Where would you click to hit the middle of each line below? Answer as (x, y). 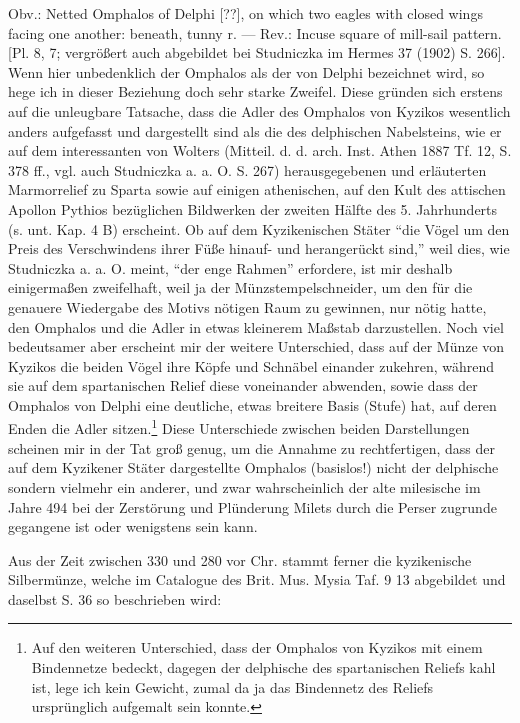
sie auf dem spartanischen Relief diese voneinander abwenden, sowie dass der (243, 385)
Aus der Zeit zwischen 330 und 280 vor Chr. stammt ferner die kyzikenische (240, 559)
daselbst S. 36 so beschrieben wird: (115, 598)
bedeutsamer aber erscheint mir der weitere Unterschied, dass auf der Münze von (256, 346)
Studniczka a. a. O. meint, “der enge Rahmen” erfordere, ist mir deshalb (230, 267)
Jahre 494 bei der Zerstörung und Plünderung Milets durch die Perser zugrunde (252, 506)
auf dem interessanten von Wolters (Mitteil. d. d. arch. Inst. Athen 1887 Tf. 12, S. (260, 150)
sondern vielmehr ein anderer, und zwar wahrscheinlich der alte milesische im (244, 486)
